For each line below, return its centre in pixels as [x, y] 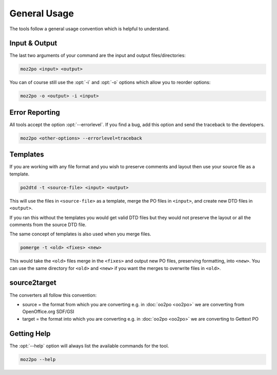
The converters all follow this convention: [53, 295]
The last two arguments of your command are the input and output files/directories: [97, 55]
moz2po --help [38, 359]
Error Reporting [35, 112]
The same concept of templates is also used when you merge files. [80, 234]
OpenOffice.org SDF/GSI [48, 312]
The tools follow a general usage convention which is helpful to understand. [90, 29]
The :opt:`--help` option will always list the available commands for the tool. [89, 346]
